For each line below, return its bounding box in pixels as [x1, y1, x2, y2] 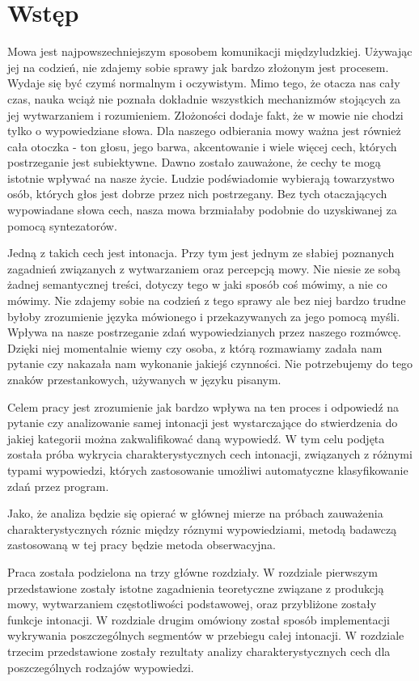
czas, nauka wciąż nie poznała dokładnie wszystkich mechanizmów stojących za [7, 90, 401, 107]
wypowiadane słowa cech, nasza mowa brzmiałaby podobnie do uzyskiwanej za [7, 201, 397, 218]
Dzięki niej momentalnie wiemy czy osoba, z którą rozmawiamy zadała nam [7, 339, 383, 356]
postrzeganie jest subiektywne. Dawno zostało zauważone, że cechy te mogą [7, 154, 381, 171]
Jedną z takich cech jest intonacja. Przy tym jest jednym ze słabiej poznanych [7, 244, 395, 261]
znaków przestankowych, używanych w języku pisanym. [7, 371, 281, 387]
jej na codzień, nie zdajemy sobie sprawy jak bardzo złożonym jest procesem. [7, 58, 389, 75]
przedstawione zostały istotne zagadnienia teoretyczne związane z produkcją [7, 579, 384, 596]
